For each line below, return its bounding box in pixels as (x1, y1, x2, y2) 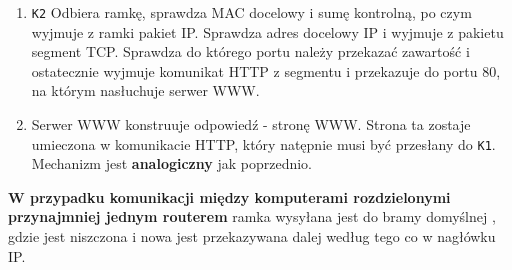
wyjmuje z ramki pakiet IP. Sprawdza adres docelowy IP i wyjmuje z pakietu (31, 21, 504, 42)
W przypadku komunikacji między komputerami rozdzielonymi (8, 186, 451, 207)
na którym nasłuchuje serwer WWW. (31, 80, 260, 101)
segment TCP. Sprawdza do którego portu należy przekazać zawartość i (31, 41, 470, 62)
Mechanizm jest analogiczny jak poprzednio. (31, 153, 312, 174)
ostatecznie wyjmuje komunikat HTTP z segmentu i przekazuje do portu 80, (31, 60, 501, 81)
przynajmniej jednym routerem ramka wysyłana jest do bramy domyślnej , (8, 206, 496, 227)
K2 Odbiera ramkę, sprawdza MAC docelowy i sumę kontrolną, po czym (31, 2, 472, 22)
